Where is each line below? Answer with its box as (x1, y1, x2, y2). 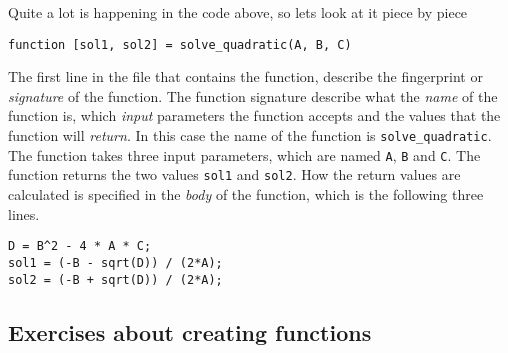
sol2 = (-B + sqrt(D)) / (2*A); (8, 272, 223, 287)
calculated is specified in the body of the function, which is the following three (8, 184, 484, 204)
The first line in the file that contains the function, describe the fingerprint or (8, 66, 483, 87)
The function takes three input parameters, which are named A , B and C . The (8, 144, 481, 165)
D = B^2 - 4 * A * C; (8, 239, 152, 254)
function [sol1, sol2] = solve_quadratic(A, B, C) (8, 37, 352, 52)
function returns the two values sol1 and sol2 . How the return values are (8, 164, 461, 185)
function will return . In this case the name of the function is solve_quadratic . (8, 125, 492, 146)
